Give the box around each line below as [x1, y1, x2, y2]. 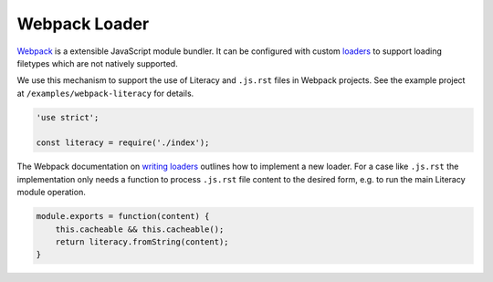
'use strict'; [36, 112, 100, 122]
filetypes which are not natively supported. [16, 57, 178, 68]
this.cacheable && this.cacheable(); [55, 224, 225, 235]
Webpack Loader [16, 14, 150, 34]
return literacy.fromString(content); [55, 237, 229, 247]
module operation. [16, 187, 86, 198]
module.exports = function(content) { [36, 211, 210, 222]
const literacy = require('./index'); [36, 138, 210, 148]
